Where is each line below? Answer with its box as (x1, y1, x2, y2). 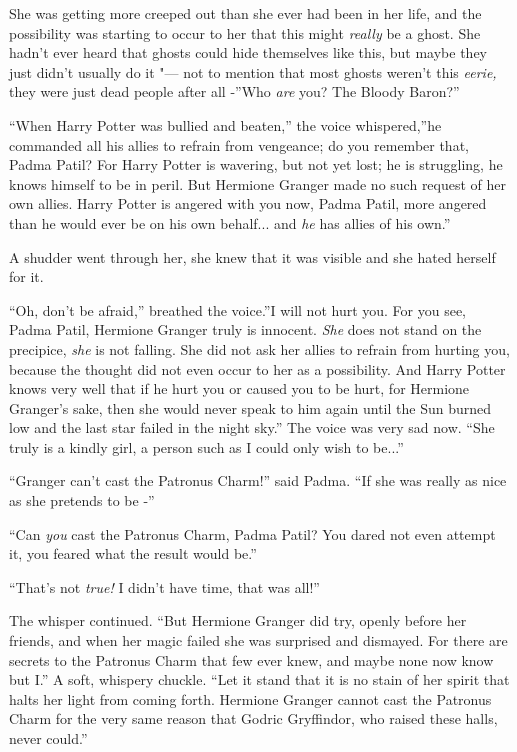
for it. (9, 266, 44, 287)
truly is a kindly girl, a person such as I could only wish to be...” (9, 436, 404, 457)
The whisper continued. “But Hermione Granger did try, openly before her (9, 610, 467, 631)
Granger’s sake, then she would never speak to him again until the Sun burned (9, 397, 492, 418)
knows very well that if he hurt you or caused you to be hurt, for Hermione (9, 378, 470, 399)
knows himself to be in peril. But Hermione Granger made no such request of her (9, 173, 507, 194)
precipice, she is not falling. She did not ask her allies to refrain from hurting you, (9, 338, 510, 359)
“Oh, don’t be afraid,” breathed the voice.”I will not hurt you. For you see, (9, 299, 467, 320)
